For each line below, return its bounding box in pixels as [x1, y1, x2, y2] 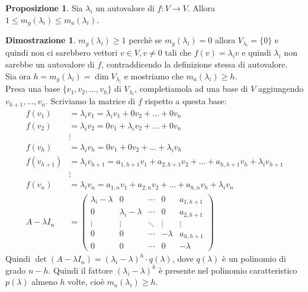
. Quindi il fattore [48, 264, 113, 276]
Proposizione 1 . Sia [5, 2, 83, 14]
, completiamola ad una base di [134, 82, 248, 95]
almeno [31, 275, 57, 288]
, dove [172, 252, 194, 265]
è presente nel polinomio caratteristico [158, 264, 297, 276]
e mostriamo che [124, 69, 184, 82]
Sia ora [5, 69, 31, 82]
